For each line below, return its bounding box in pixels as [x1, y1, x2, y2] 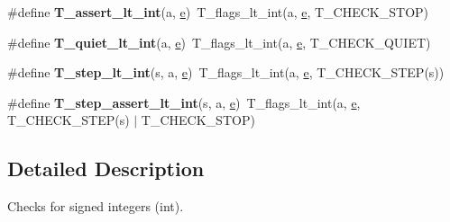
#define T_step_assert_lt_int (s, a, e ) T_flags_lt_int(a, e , [7, 93, 361, 111]
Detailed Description [7, 155, 205, 182]
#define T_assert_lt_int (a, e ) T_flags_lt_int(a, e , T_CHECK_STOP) [7, 3, 429, 21]
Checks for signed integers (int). [7, 197, 184, 216]
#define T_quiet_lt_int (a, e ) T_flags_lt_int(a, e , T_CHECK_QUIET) [7, 32, 431, 51]
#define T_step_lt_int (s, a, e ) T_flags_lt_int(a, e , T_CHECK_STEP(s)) [7, 63, 445, 82]
